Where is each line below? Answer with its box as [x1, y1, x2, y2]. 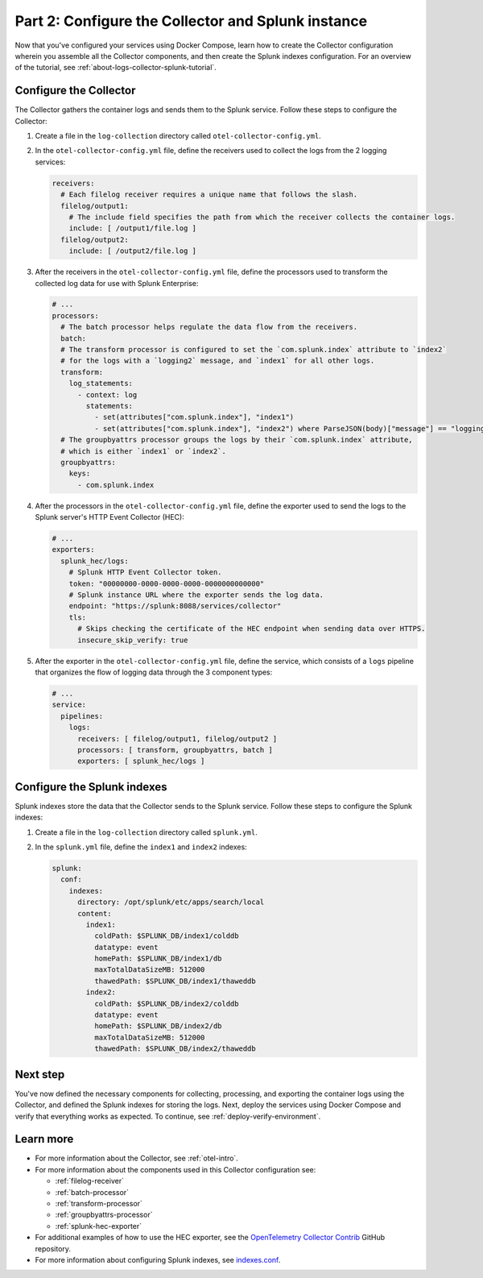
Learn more [14, 1132, 74, 1146]
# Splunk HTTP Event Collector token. [68, 568, 222, 577]
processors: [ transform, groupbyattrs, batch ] [77, 745, 273, 754]
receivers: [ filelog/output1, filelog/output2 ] [77, 734, 278, 743]
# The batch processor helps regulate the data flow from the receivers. [60, 322, 358, 332]
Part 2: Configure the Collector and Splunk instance [14, 12, 368, 30]
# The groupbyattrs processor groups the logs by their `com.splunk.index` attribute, [60, 435, 414, 445]
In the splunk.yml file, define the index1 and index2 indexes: [35, 842, 247, 852]
